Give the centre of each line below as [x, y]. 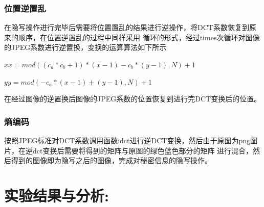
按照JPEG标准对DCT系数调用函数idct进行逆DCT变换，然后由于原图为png [127, 140]
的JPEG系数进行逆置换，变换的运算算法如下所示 [85, 47]
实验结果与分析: [57, 195]
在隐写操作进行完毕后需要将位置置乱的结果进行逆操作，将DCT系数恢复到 [127, 27]
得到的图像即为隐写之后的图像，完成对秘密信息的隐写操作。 [111, 160]
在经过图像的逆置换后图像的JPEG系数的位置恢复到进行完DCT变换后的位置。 [133, 99]
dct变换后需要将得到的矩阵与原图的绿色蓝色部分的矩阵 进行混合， [143, 150]
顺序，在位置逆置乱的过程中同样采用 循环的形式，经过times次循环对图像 [139, 37]
